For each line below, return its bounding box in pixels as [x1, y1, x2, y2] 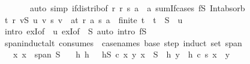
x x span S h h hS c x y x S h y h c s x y [13, 48, 230, 60]
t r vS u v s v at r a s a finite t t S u [4, 13, 183, 25]
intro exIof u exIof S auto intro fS [4, 25, 147, 37]
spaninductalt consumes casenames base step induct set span [4, 36, 242, 49]
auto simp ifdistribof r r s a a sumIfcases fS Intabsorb [29, 2, 245, 14]
